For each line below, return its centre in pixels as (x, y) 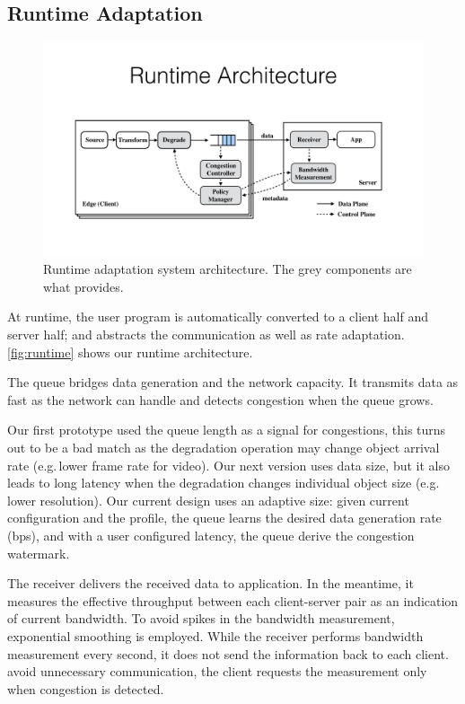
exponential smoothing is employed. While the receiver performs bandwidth (215, 635)
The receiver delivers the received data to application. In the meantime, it (211, 583)
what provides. (83, 286)
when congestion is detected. (86, 688)
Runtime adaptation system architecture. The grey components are (228, 269)
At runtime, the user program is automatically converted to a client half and (218, 317)
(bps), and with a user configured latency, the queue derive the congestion (211, 536)
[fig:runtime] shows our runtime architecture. (130, 352)
